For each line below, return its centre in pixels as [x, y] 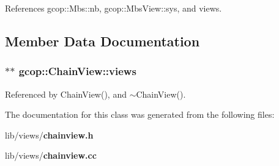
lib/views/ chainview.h [49, 135]
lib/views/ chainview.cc [51, 155]
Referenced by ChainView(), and [66, 94]
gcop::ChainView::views [77, 71]
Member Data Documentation [102, 41]
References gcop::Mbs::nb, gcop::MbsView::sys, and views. [113, 8]
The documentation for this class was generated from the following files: [140, 114]
